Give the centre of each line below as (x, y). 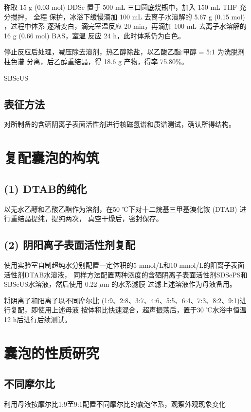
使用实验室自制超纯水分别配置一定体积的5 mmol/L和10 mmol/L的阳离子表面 (124, 265)
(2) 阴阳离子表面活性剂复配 (70, 245)
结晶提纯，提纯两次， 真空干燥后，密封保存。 (90, 218)
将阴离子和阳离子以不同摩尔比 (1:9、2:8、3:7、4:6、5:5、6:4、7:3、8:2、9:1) (122, 300)
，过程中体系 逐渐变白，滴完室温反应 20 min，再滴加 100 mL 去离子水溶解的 (125, 26)
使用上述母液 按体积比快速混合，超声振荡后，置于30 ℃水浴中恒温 (142, 310)
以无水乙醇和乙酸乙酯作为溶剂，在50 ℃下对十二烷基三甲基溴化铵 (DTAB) (121, 209)
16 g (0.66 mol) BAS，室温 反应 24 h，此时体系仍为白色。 (94, 35)
